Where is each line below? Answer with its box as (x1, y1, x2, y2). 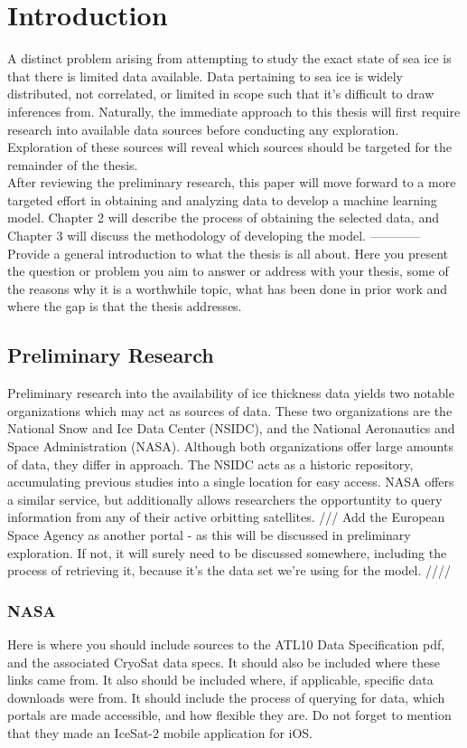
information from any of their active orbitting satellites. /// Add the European (7, 507, 445, 526)
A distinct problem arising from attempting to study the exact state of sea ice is (7, 49, 452, 68)
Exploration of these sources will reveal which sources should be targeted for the (7, 137, 453, 156)
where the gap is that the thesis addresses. (7, 297, 242, 316)
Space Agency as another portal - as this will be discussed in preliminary (7, 525, 411, 544)
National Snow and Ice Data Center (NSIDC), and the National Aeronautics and (7, 419, 455, 438)
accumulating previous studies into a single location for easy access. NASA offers (7, 472, 454, 491)
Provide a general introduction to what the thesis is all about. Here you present (7, 243, 448, 262)
